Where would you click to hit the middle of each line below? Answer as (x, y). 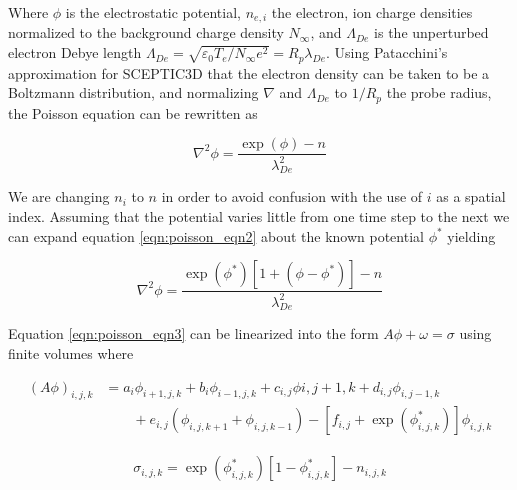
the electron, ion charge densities (372, 12)
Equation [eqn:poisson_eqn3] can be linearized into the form (193, 333)
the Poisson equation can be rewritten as (133, 112)
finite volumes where (71, 352)
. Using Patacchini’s (387, 52)
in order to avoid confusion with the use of (292, 196)
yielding (471, 235)
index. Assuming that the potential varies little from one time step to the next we (259, 215)
